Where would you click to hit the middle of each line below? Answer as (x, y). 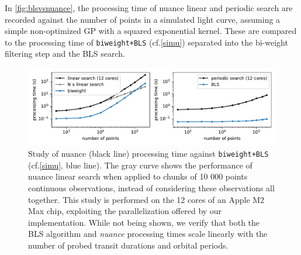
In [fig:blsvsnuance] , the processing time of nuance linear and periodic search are (149, 8)
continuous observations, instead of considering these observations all (151, 187)
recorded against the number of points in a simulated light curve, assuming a (143, 19)
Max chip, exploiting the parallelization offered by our (125, 211)
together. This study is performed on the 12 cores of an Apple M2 (146, 199)
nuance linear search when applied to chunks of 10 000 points (138, 176)
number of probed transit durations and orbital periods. (128, 245)
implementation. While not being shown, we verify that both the (144, 222)
